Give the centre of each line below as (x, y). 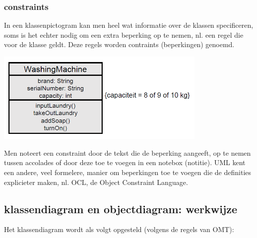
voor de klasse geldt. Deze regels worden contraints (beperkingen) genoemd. (119, 44)
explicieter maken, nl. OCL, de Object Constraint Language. (96, 182)
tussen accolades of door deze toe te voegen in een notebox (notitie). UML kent (125, 162)
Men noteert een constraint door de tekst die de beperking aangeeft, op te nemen (128, 152)
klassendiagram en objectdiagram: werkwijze (121, 208)
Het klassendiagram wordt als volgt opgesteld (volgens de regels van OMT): (119, 229)
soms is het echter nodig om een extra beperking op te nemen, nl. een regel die (124, 34)
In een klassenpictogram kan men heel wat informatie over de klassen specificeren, (129, 25)
